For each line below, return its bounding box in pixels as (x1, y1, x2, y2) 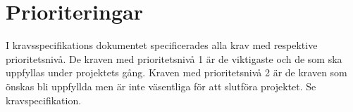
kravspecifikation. (6, 92, 82, 107)
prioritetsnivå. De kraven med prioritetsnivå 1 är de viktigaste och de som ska (6, 51, 342, 66)
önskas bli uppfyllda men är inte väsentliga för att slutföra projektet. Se (6, 78, 316, 93)
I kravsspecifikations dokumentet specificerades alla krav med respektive (6, 38, 318, 52)
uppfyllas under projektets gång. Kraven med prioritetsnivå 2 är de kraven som (6, 65, 347, 80)
